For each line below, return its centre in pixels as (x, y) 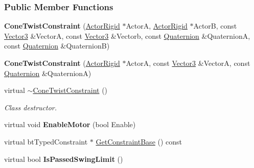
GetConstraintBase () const (139, 141)
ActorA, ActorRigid (157, 26)
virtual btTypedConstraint (46, 141)
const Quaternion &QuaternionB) (57, 46)
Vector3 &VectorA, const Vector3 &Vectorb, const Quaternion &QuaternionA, (127, 35)
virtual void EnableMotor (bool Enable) (70, 124)
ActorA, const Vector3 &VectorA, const (188, 63)
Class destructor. (31, 107)
